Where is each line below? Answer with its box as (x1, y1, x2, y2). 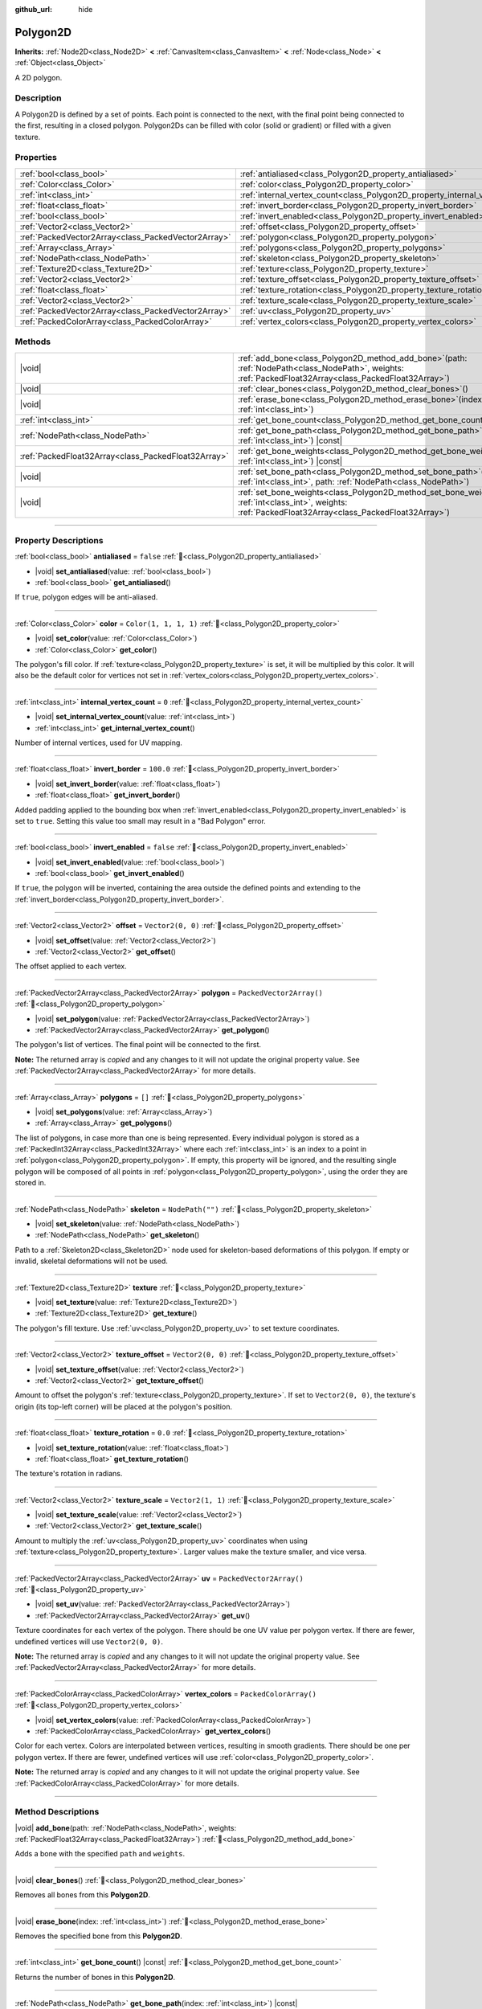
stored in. (14, 1178, 47, 1188)
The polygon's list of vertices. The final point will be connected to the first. (14, 1040, 261, 1050)
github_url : (14, 5, 52, 14)
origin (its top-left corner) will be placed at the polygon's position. (14, 1401, 233, 1411)
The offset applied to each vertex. (14, 961, 128, 972)
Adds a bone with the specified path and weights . (14, 1849, 186, 1859)
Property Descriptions (14, 534, 104, 546)
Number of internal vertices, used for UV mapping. (14, 738, 182, 747)
